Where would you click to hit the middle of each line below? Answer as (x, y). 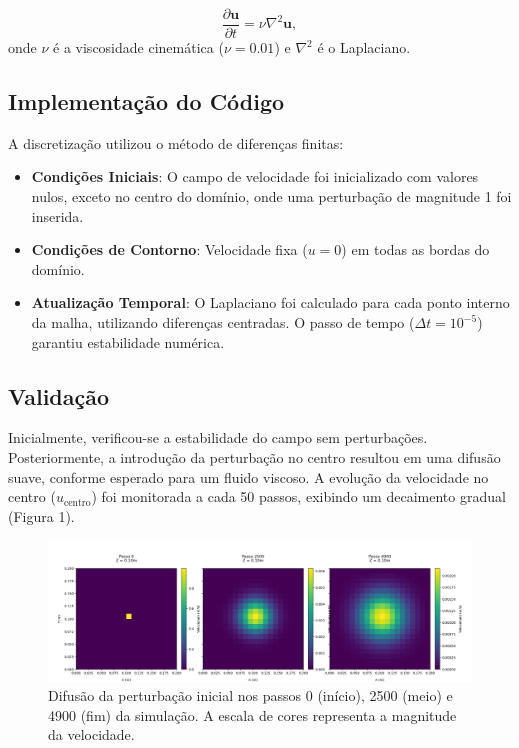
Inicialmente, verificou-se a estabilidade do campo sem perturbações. (218, 437)
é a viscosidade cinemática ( (138, 47)
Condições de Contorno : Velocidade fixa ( (169, 249)
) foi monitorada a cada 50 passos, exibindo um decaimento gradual (298, 496)
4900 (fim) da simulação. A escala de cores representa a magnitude (252, 714)
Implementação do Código (146, 101)
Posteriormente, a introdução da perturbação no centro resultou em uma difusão (254, 457)
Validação (59, 395)
